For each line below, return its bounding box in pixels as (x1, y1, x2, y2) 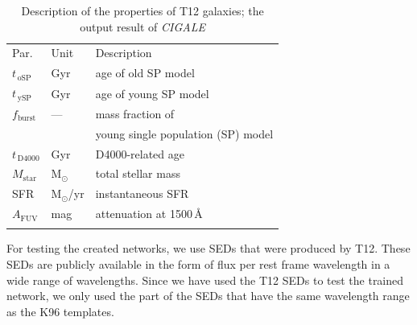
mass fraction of (95, 105, 175, 121)
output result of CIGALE (80, 18, 205, 35)
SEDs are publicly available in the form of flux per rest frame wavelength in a (6, 255, 390, 272)
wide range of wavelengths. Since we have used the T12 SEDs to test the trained (6, 271, 404, 288)
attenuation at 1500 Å (95, 205, 203, 222)
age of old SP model (95, 64, 195, 81)
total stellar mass (95, 165, 180, 182)
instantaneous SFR (95, 185, 189, 202)
